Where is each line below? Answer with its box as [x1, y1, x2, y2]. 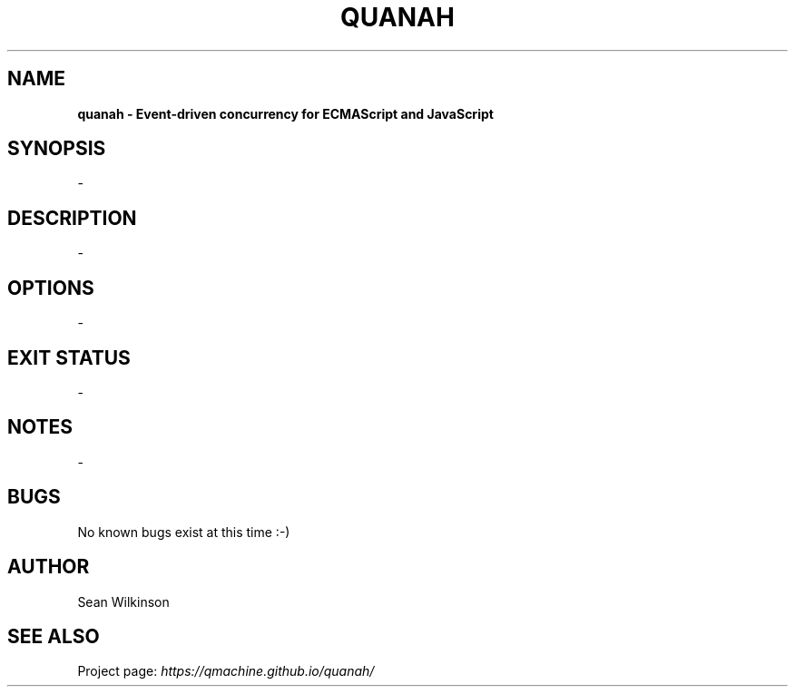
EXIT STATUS [7, 346, 131, 369]
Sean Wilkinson [77, 593, 170, 610]
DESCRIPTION [7, 206, 137, 230]
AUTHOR [7, 555, 90, 579]
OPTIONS [7, 276, 94, 299]
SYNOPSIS [7, 137, 106, 161]
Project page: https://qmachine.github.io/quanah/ [77, 663, 375, 679]
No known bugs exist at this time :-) [77, 523, 290, 540]
